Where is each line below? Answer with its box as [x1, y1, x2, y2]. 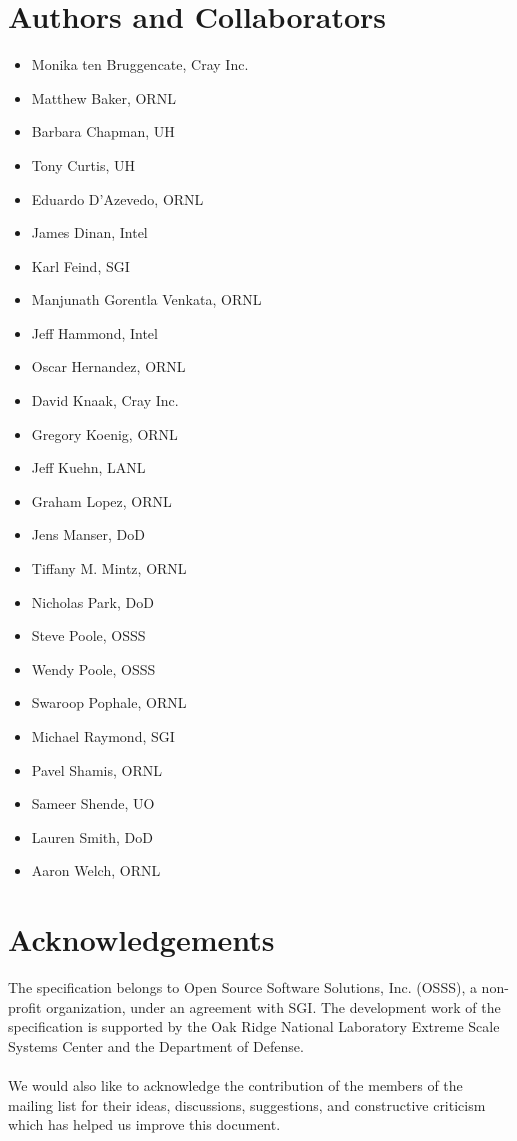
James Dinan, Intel [31, 222, 148, 243]
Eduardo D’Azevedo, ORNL [31, 188, 204, 209]
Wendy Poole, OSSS [31, 658, 156, 679]
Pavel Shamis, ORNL [31, 759, 162, 780]
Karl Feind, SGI [31, 255, 130, 276]
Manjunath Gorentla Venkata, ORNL [31, 289, 262, 310]
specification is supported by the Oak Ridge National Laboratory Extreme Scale [8, 1016, 500, 1037]
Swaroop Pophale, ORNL [31, 692, 187, 713]
